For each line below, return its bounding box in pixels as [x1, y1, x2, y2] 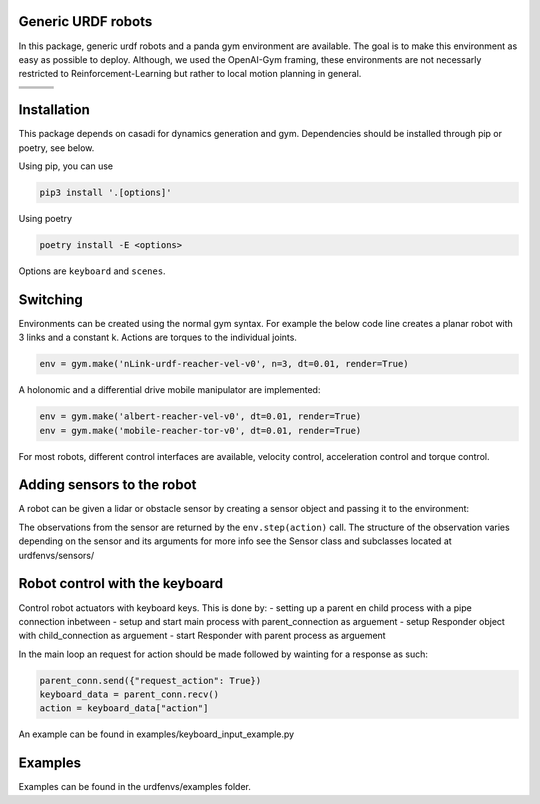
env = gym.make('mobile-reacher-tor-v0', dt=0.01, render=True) [39, 425, 362, 436]
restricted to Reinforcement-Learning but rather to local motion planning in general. [18, 68, 362, 80]
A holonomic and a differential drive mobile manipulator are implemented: [18, 384, 321, 396]
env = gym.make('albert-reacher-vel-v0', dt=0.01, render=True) [39, 411, 362, 422]
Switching [18, 291, 84, 308]
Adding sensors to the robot [18, 476, 197, 494]
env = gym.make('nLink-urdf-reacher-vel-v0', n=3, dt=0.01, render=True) [39, 358, 409, 370]
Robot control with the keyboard [18, 575, 224, 592]
